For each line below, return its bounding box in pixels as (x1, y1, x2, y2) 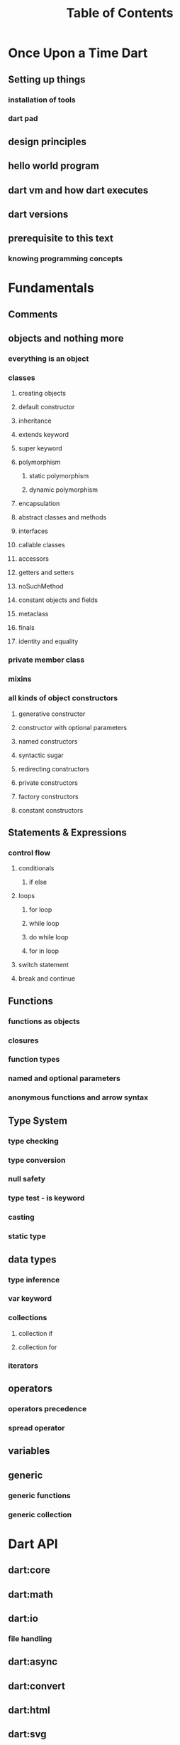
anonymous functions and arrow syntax (8, 1092, 149, 1102)
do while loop (28, 933, 69, 942)
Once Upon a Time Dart (8, 45, 148, 61)
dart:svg (8, 1728, 47, 1741)
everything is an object (8, 354, 89, 364)
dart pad (8, 114, 38, 124)
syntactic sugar (18, 751, 64, 759)
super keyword (18, 444, 62, 453)
